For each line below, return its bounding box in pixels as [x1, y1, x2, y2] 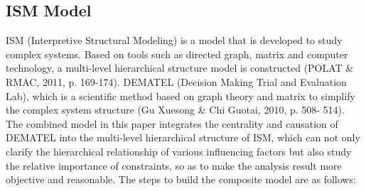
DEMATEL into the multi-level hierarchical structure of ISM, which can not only [6, 130, 360, 145]
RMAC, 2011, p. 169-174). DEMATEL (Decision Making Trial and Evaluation [6, 74, 347, 89]
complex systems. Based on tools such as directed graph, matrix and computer [6, 46, 348, 61]
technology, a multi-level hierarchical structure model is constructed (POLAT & [6, 60, 354, 75]
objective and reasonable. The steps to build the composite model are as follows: [6, 172, 356, 187]
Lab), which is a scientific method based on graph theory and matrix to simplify [6, 88, 355, 103]
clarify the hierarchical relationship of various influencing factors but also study [6, 143, 352, 158]
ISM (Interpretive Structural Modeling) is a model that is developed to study [6, 33, 343, 48]
